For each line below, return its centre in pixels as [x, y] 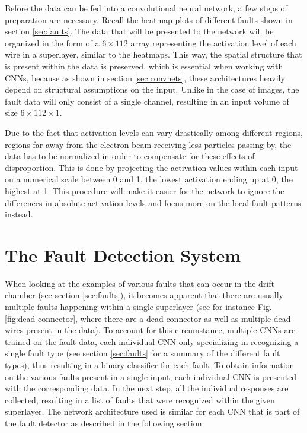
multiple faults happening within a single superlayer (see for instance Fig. [138, 306]
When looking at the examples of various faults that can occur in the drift [140, 283]
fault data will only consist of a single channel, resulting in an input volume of [147, 101]
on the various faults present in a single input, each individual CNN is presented [151, 376]
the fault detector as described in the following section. [105, 423]
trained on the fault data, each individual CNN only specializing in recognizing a [152, 341]
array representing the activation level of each [213, 42]
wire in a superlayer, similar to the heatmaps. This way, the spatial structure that [153, 54]
